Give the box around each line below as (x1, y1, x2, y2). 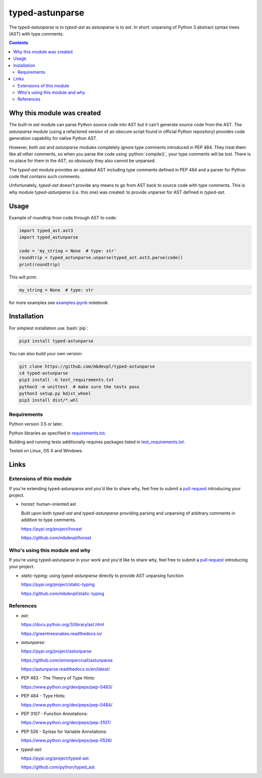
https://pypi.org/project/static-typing (21, 581, 95, 587)
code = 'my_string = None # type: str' (19, 248, 116, 253)
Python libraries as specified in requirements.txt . (9, 430, 106, 436)
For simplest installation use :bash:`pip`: (9, 325, 88, 331)
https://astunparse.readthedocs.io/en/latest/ (21, 666, 110, 672)
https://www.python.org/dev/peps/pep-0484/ (21, 702, 113, 708)
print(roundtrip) (19, 262, 61, 267)
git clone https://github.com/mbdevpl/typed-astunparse (19, 364, 155, 369)
